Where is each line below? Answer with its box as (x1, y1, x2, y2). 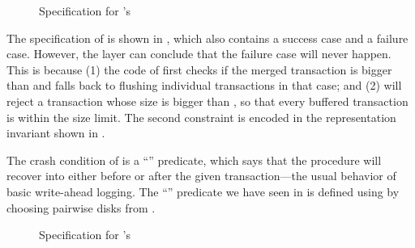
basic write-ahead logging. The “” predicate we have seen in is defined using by (6, 183, 400, 200)
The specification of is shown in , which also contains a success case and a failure (6, 29, 409, 46)
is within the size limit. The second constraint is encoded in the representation (6, 108, 396, 125)
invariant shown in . (6, 124, 105, 141)
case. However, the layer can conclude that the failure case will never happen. (6, 45, 391, 62)
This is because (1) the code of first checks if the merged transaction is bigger (6, 61, 392, 78)
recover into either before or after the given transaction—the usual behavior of (6, 167, 396, 184)
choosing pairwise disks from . (6, 199, 156, 216)
